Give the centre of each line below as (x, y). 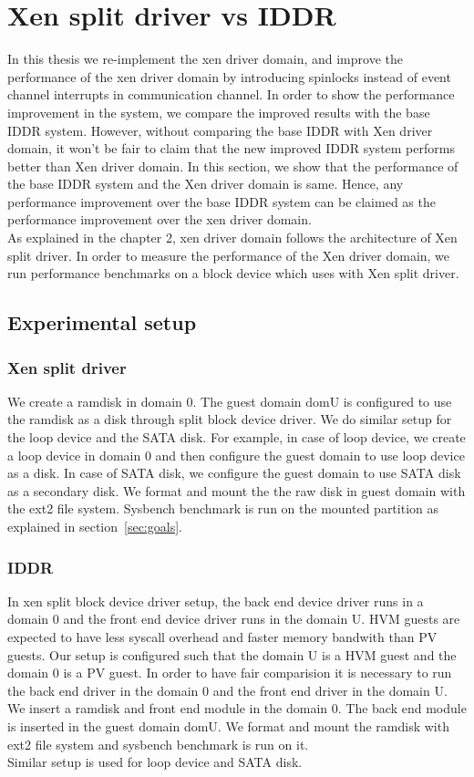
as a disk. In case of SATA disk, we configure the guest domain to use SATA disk (234, 473)
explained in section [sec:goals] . (95, 526)
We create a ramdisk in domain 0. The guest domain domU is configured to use (230, 401)
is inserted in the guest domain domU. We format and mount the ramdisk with (228, 725)
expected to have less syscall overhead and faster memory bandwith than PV (222, 637)
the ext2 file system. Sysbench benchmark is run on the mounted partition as (223, 508)
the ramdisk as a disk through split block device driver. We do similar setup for (230, 419)
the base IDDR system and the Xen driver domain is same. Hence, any (206, 184)
